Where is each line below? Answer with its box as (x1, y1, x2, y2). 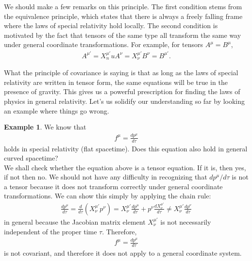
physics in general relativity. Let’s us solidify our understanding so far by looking (4, 96, 245, 106)
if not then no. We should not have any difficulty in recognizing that (4, 172, 207, 182)
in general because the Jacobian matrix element (4, 216, 146, 227)
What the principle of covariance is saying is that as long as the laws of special (4, 67, 238, 78)
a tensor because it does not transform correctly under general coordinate (4, 181, 223, 191)
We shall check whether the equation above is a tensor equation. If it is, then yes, (4, 162, 246, 172)
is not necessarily (160, 216, 211, 227)
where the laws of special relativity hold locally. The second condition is (4, 20, 218, 31)
